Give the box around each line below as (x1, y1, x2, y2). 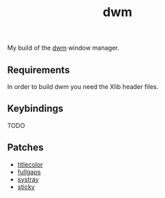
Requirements (7, 64, 70, 76)
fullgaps (17, 167, 41, 176)
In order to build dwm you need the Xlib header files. (7, 83, 159, 91)
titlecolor (17, 160, 43, 169)
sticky (17, 183, 35, 191)
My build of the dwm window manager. (7, 43, 120, 52)
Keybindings (7, 103, 64, 115)
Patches (7, 141, 44, 154)
